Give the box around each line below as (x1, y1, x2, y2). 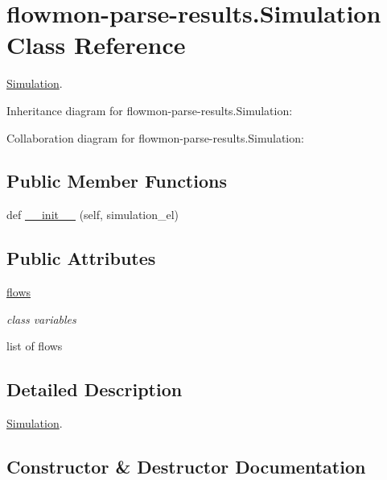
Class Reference (6, 28, 186, 61)
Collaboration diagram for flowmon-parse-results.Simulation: (6, 129, 304, 146)
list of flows (6, 337, 63, 354)
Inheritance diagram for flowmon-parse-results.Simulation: (6, 101, 293, 118)
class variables (6, 310, 76, 327)
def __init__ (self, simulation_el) (6, 206, 179, 223)
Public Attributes (6, 246, 156, 271)
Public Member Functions (6, 168, 227, 193)
